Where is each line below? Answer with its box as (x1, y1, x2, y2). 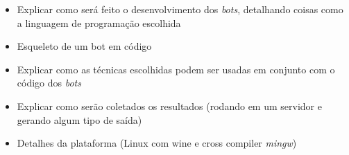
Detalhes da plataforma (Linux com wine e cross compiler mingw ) (17, 136, 297, 150)
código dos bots (17, 75, 81, 90)
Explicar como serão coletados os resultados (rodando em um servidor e (17, 98, 322, 113)
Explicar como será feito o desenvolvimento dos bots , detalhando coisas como (17, 2, 343, 16)
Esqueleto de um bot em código (17, 39, 152, 53)
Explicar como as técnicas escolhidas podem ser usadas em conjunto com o (17, 62, 335, 76)
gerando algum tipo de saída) (17, 112, 142, 127)
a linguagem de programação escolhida (17, 15, 181, 30)
